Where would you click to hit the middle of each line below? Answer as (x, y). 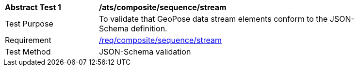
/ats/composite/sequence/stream (163, 7)
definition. (149, 28)
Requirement (28, 40)
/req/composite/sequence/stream (161, 40)
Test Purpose (29, 24)
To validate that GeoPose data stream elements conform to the (213, 19)
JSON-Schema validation (145, 52)
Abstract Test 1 (33, 7)
